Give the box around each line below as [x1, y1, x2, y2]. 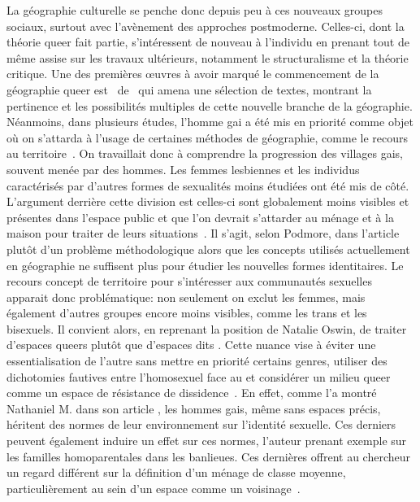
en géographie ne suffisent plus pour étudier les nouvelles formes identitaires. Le [6, 256, 404, 273]
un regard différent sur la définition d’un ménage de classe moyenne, [6, 464, 346, 481]
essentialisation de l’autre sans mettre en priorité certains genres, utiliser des [6, 352, 388, 369]
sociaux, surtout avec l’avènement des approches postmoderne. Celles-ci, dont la [6, 17, 405, 34]
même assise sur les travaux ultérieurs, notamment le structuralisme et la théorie [6, 49, 409, 66]
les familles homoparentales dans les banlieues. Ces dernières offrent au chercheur [6, 447, 411, 465]
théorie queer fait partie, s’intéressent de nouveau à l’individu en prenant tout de [6, 33, 409, 50]
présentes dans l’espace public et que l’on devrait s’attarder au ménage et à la [6, 208, 394, 225]
